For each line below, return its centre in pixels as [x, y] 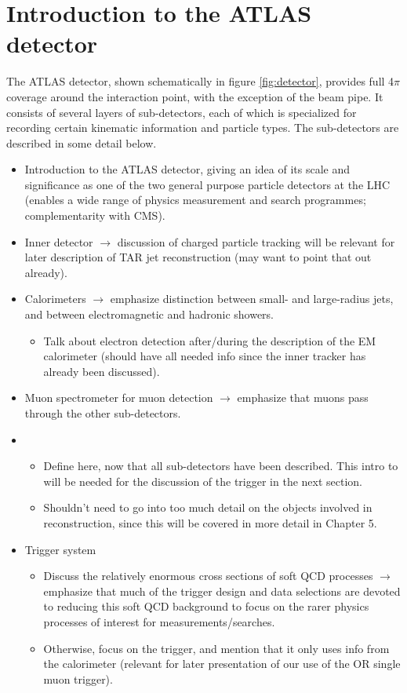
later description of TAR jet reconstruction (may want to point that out [198, 257]
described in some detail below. [82, 142]
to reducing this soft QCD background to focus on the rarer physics [206, 606]
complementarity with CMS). [95, 215]
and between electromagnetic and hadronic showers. [149, 314]
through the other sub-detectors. [103, 413]
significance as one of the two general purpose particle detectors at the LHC [207, 184]
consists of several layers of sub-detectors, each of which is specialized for [182, 112]
